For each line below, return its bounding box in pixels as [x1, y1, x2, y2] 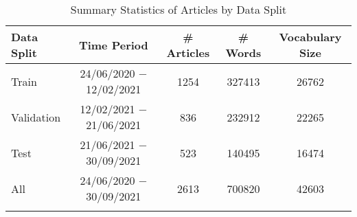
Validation [11, 108, 61, 125]
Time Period [78, 36, 148, 53]
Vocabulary [279, 29, 342, 45]
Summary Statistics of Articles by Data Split [70, 1, 287, 17]
